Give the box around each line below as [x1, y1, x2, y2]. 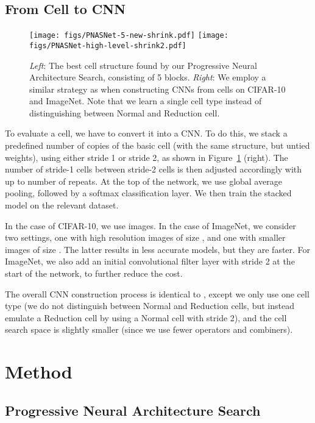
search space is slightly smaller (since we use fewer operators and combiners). [5, 323, 293, 336]
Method [5, 359, 73, 384]
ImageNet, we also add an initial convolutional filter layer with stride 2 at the [5, 255, 295, 268]
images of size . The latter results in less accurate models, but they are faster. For [5, 243, 311, 255]
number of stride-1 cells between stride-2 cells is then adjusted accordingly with [5, 163, 302, 176]
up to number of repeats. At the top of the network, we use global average [5, 174, 282, 187]
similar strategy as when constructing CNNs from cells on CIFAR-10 [29, 82, 286, 95]
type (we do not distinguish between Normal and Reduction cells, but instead [5, 299, 294, 312]
